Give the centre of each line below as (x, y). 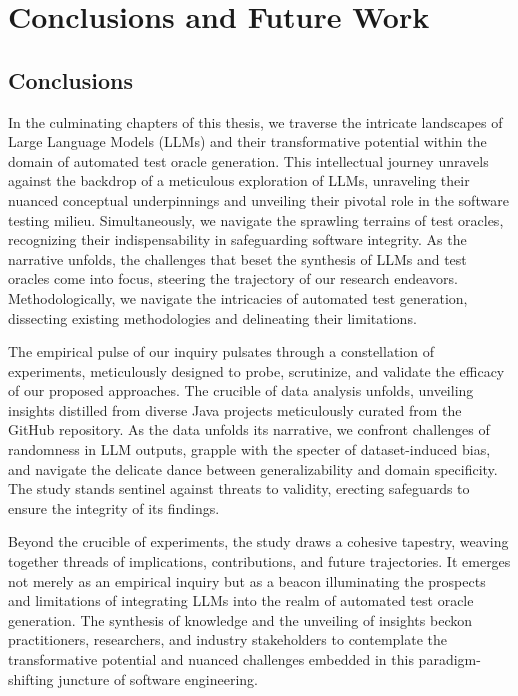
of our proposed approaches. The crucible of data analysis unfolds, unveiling (241, 390)
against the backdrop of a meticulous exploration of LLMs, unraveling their (239, 180)
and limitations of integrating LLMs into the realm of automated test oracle (241, 600)
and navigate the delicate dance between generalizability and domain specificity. (253, 468)
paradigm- (449, 659)
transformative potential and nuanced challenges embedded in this (211, 659)
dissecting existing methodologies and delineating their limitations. (212, 317)
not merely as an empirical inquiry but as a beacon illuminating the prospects (247, 580)
